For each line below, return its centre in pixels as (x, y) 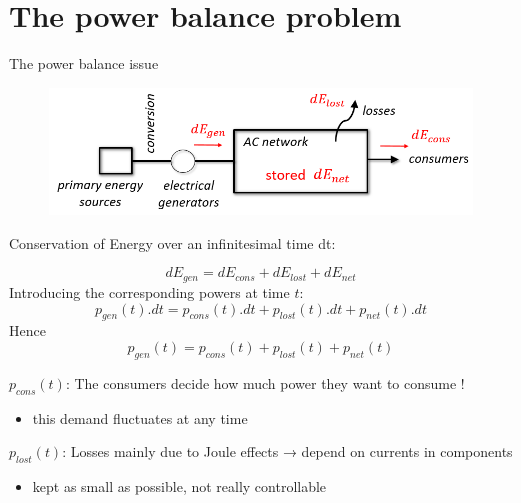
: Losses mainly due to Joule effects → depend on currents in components (287, 451)
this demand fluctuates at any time (140, 417)
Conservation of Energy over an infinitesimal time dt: (172, 242)
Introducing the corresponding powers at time (149, 291)
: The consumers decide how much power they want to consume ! (265, 382)
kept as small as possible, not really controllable (179, 485)
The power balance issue (84, 63)
